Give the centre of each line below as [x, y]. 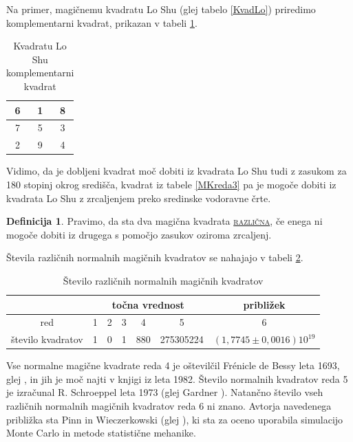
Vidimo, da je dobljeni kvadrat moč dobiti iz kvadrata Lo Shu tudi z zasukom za [176, 171]
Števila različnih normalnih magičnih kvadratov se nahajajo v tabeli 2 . [155, 257]
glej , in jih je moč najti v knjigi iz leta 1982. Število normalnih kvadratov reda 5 [177, 378]
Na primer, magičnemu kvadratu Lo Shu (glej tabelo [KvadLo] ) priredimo [161, 9]
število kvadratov [47, 339]
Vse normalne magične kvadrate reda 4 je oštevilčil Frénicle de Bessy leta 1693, [173, 365]
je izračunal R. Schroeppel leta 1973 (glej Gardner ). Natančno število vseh [165, 392]
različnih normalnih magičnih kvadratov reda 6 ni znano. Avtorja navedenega [169, 406]
